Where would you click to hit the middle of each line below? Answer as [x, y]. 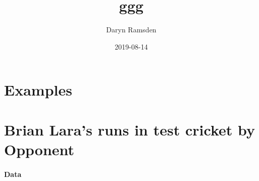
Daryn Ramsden [131, 30]
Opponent [39, 149]
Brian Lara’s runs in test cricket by [129, 129]
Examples [38, 90]
